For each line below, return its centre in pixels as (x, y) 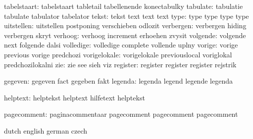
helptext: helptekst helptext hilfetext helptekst (75, 97)
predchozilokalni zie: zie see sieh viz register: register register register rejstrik (120, 64)
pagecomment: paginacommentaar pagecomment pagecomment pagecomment (121, 114)
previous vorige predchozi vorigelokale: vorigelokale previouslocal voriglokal (118, 54)
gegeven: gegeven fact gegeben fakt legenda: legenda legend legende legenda (118, 81)
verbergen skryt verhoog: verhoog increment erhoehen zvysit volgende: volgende (125, 35)
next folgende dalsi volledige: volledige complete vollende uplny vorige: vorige (121, 45)
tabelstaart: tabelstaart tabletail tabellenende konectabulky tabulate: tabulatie (124, 6)
